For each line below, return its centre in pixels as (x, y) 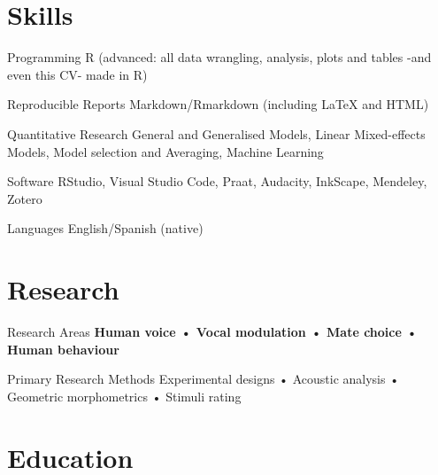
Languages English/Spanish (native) (105, 228)
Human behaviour (63, 349)
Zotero (25, 198)
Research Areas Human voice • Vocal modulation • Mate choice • (212, 331)
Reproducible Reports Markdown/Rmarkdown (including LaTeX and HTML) (218, 104)
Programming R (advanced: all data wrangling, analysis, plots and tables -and (219, 57)
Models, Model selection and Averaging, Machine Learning (165, 151)
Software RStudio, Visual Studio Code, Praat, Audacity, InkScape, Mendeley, (217, 181)
